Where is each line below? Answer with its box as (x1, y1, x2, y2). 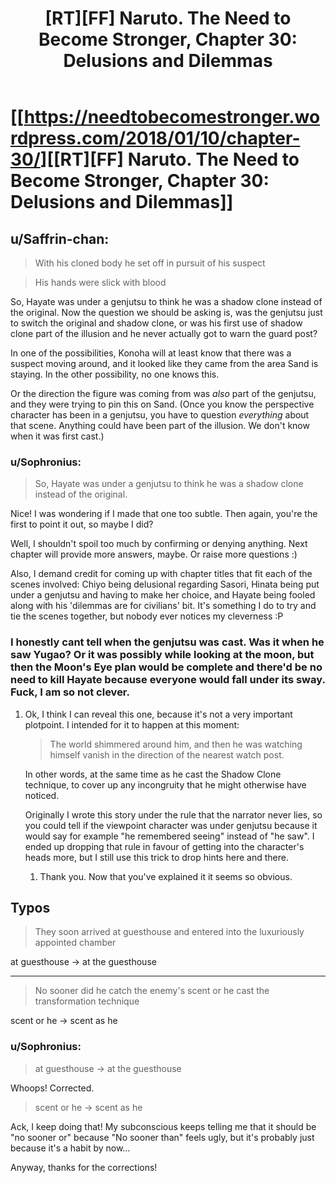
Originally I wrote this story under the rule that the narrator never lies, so (24, 808, 323, 821)
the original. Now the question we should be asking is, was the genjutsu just (10, 307, 323, 318)
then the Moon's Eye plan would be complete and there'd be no (10, 660, 323, 674)
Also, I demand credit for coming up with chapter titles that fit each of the (10, 568, 313, 580)
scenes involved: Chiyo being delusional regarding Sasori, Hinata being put (10, 578, 320, 591)
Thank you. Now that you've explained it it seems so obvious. (39, 870, 293, 882)
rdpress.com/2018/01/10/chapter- (10, 127, 301, 150)
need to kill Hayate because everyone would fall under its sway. (10, 673, 326, 687)
